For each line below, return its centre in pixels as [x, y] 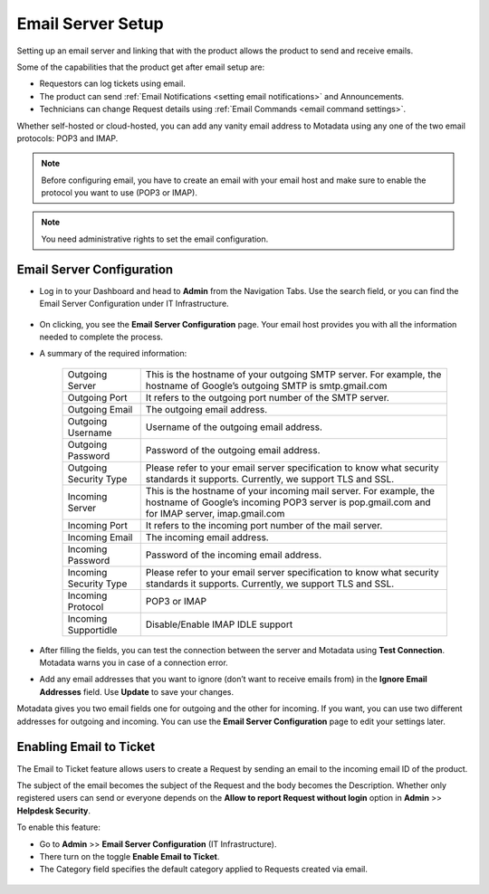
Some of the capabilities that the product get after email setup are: [141, 67]
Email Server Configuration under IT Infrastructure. [134, 304]
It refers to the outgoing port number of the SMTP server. [267, 397]
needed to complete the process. [101, 337]
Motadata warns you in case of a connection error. [134, 663]
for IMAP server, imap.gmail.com [215, 513]
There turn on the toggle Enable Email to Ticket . [129, 856]
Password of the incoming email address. [234, 555]
